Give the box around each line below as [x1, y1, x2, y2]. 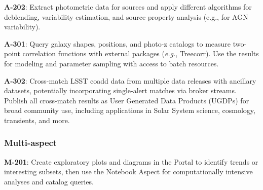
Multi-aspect [4, 136, 57, 149]
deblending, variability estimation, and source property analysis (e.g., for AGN [4, 11, 248, 22]
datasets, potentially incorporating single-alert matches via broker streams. [4, 85, 237, 96]
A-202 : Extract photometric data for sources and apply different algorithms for [4, 2, 252, 12]
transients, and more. [4, 115, 70, 125]
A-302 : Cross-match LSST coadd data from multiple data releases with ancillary [4, 75, 256, 86]
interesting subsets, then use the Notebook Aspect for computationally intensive [4, 166, 253, 177]
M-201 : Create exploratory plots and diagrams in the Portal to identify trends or [4, 156, 258, 167]
